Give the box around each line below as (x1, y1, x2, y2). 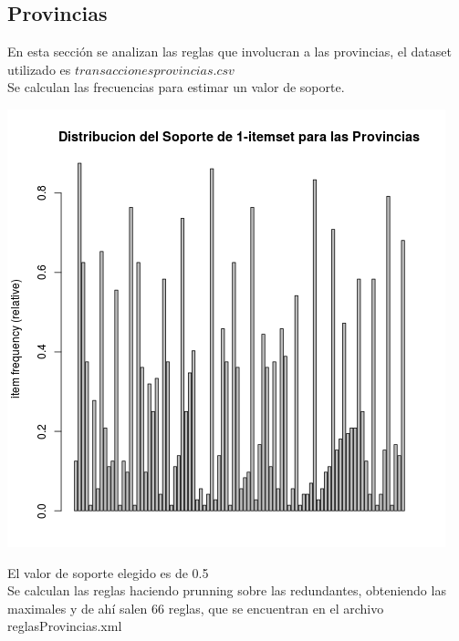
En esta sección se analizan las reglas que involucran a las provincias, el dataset (7, 42, 452, 61)
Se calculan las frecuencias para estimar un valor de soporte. (7, 78, 345, 97)
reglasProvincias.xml (7, 616, 122, 636)
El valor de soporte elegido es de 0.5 (7, 563, 209, 582)
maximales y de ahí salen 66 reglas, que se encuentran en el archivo (7, 598, 384, 617)
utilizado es (7, 59, 71, 78)
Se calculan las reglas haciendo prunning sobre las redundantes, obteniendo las (7, 581, 446, 600)
